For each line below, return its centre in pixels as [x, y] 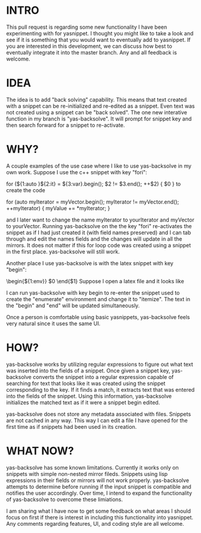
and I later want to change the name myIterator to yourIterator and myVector [100, 220]
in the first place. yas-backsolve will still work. [63, 252]
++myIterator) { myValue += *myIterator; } [58, 208]
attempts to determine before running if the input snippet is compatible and [99, 486]
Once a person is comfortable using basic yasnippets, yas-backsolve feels [98, 317]
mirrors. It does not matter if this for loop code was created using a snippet [99, 245]
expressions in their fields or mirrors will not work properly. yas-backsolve [98, 480]
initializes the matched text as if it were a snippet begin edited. [83, 402]
